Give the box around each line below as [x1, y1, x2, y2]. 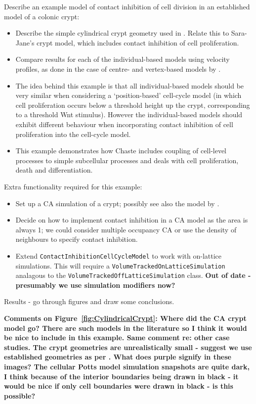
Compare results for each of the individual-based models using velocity [15, 54, 230, 64]
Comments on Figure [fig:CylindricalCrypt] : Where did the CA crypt [4, 313, 247, 323]
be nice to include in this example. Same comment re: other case [4, 332, 230, 343]
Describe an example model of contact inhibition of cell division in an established [4, 1, 250, 11]
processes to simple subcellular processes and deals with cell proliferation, [15, 155, 239, 165]
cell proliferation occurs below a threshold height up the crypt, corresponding [15, 99, 250, 110]
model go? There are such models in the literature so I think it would [4, 322, 247, 333]
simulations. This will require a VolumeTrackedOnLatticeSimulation [15, 260, 225, 270]
